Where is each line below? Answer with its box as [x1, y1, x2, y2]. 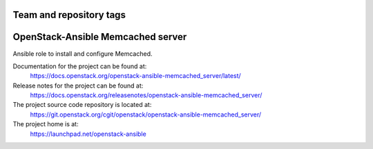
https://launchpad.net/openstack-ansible [30, 130, 146, 138]
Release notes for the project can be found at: [12, 81, 144, 90]
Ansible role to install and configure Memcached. [12, 49, 153, 58]
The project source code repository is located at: [12, 101, 152, 109]
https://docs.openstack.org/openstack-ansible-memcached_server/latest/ [30, 72, 241, 80]
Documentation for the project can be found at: [12, 62, 147, 70]
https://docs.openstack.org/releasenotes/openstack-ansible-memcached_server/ [30, 91, 262, 99]
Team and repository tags [12, 9, 126, 21]
